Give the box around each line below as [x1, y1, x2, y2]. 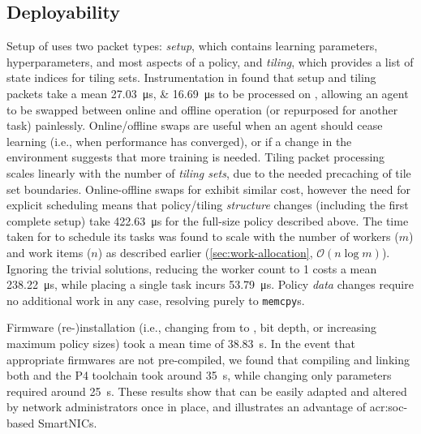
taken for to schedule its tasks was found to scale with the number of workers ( [6, 228, 399, 245]
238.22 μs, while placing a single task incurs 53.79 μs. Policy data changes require [6, 276, 414, 293]
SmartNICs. [37, 414, 97, 431]
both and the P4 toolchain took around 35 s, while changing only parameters [6, 367, 392, 384]
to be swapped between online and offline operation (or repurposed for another [6, 101, 398, 118]
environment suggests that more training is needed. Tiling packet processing [6, 148, 385, 165]
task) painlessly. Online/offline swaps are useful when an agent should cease [6, 117, 383, 134]
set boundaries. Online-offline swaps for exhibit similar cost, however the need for [6, 180, 411, 197]
